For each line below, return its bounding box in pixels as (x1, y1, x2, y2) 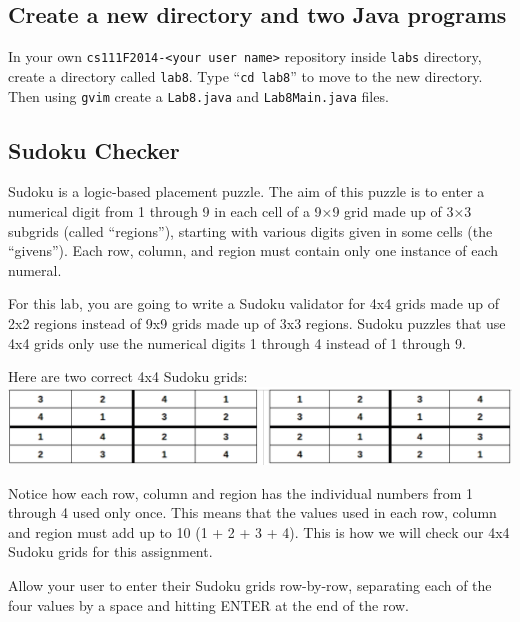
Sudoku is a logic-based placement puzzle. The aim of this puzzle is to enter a (8, 181, 485, 202)
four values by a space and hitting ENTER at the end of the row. (8, 594, 409, 615)
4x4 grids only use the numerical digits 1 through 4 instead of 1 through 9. (8, 332, 466, 353)
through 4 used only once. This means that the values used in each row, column (8, 502, 497, 523)
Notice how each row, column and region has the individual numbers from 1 (8, 482, 474, 503)
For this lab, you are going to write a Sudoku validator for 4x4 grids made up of (8, 293, 500, 314)
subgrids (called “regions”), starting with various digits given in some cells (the (8, 220, 493, 241)
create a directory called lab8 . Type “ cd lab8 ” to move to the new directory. (8, 65, 483, 86)
